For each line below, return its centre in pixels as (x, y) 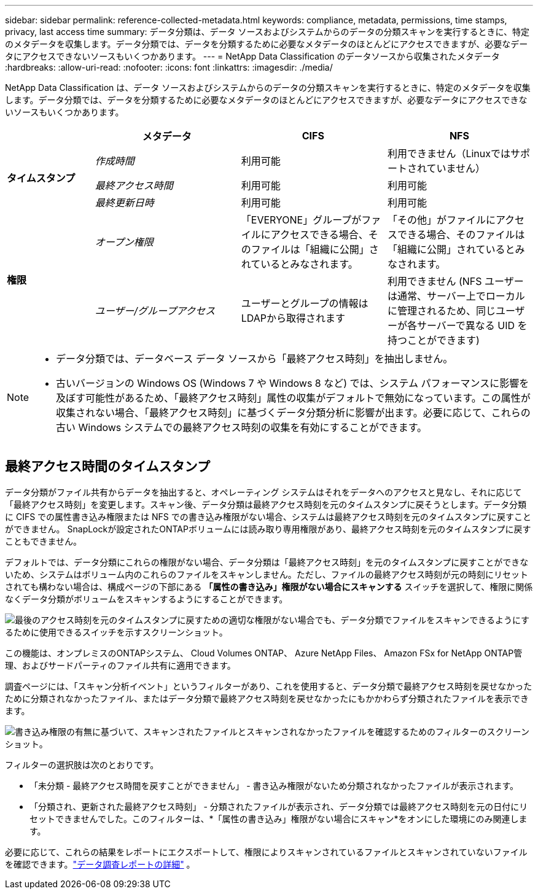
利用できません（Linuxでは (449, 154)
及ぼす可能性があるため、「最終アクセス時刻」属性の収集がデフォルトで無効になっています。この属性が (293, 398)
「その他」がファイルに (441, 220)
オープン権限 (124, 242)
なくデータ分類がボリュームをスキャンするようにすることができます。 (146, 599)
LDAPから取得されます (293, 318)
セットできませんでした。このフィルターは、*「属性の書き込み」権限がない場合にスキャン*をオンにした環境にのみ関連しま (279, 818)
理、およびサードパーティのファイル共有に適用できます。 (120, 665)
